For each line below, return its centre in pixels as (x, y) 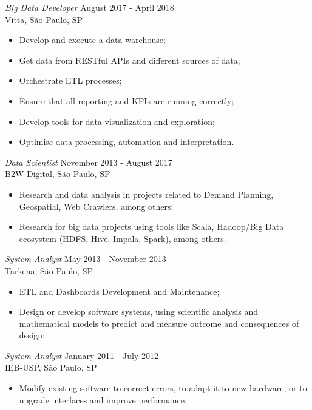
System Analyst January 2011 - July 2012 (82, 355)
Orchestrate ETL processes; (70, 80)
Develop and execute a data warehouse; (92, 40)
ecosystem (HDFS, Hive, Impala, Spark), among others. (123, 238)
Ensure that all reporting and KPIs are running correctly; (127, 100)
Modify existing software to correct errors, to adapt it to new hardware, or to (163, 388)
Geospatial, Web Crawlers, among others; (96, 206)
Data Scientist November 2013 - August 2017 (89, 162)
